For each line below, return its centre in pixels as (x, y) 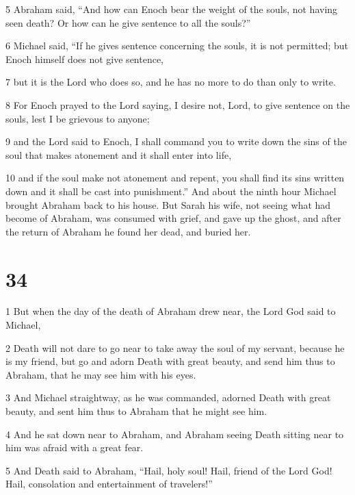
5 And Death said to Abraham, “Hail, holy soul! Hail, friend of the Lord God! (169, 470)
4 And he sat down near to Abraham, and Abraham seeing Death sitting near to (175, 434)
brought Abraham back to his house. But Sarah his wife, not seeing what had (168, 204)
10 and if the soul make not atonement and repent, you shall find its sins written (175, 178)
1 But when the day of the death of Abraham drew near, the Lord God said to (171, 311)
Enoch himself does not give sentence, (85, 59)
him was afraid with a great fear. (75, 447)
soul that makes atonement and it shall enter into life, (119, 154)
